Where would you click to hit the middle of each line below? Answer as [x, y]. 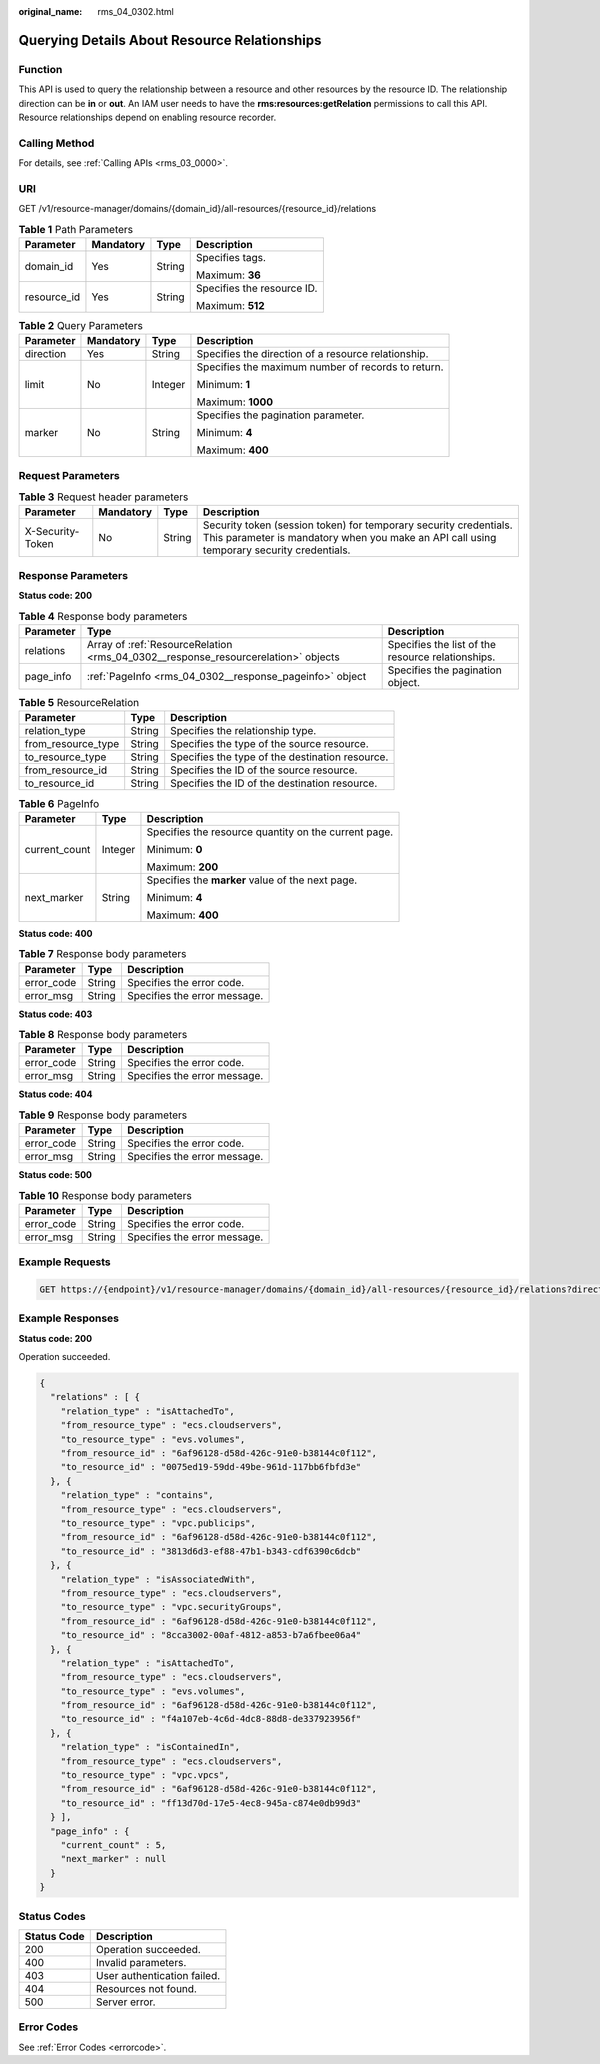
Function [40, 69]
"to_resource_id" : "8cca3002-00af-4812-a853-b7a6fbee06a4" [211, 1635]
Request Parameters [69, 475]
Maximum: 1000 [235, 402]
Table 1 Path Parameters [76, 229]
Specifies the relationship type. [243, 731]
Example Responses [69, 1318]
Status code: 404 [55, 1094]
